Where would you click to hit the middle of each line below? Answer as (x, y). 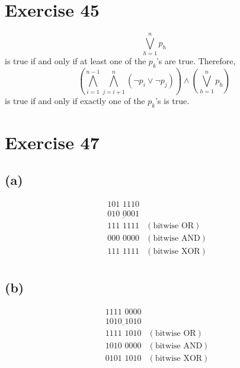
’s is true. (172, 100)
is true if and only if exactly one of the (75, 100)
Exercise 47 (52, 142)
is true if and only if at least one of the (76, 61)
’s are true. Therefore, (196, 61)
